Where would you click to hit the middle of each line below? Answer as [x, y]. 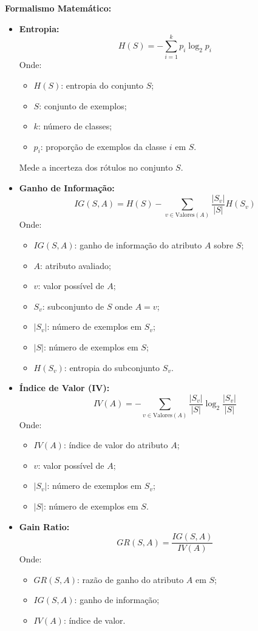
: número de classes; [75, 126]
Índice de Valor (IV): [64, 388]
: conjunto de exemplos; [83, 105]
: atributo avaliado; [76, 265]
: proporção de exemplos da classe [103, 146]
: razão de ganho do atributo [131, 579]
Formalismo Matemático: [58, 8]
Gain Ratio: [44, 526]
